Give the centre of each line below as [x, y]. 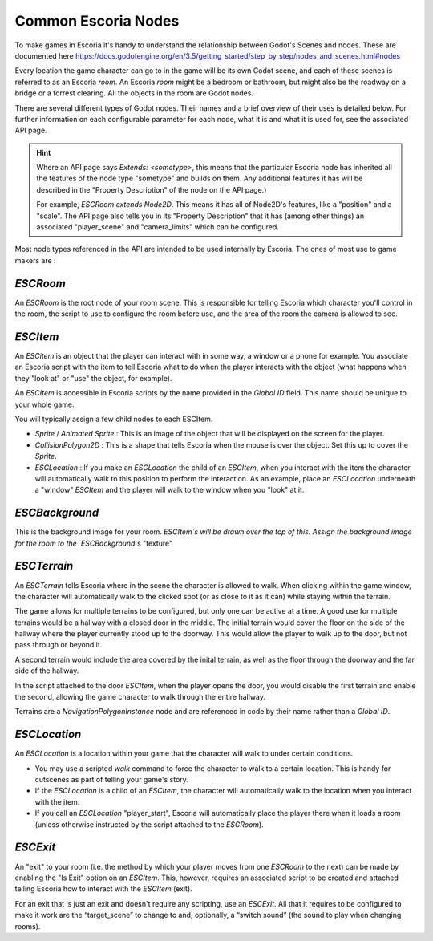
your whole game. [45, 404]
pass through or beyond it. [59, 645]
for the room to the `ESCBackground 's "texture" [94, 543]
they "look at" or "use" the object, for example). [93, 378]
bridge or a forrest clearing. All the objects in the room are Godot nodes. [134, 93]
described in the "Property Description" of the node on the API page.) [152, 189]
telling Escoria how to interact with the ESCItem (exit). [103, 889]
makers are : [35, 260]
